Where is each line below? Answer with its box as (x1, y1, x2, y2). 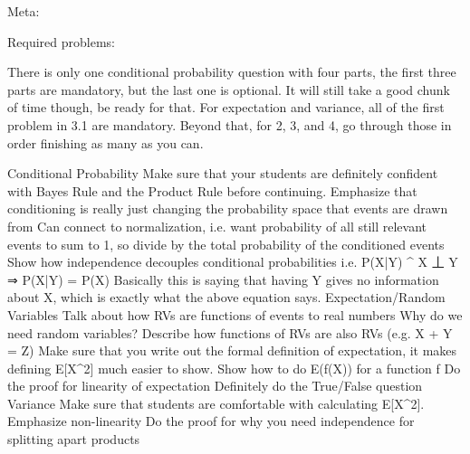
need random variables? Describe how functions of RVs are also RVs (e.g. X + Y (7, 323, 453, 342)
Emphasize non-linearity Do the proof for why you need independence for (7, 411, 415, 430)
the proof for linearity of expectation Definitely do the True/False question (7, 376, 423, 395)
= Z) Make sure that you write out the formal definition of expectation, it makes (7, 341, 457, 360)
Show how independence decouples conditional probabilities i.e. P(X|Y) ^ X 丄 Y (7, 252, 458, 271)
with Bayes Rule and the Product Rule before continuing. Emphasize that (7, 181, 417, 200)
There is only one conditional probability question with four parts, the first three (7, 62, 456, 81)
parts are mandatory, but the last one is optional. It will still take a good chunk (7, 80, 450, 99)
